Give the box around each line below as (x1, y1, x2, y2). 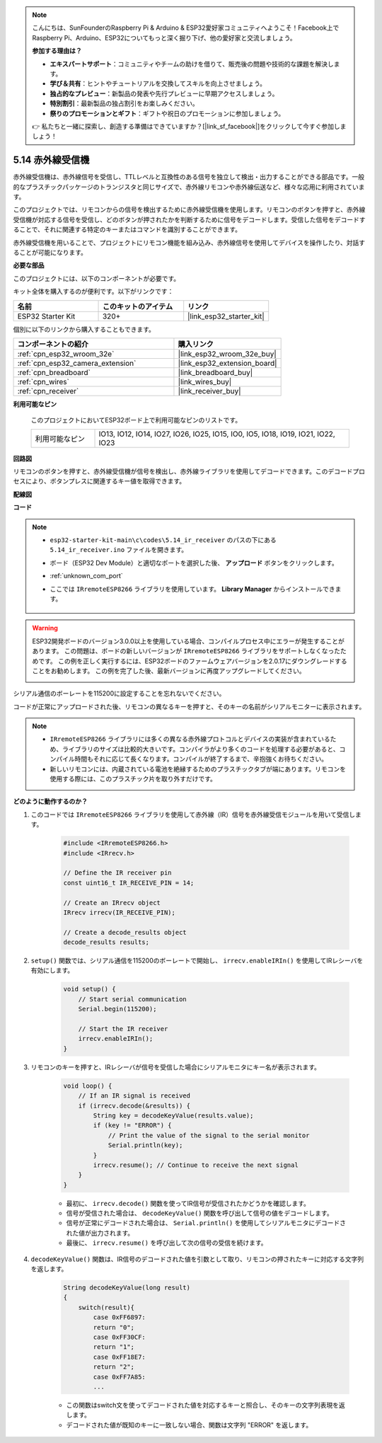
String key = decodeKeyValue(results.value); (93, 1111, 254, 1120)
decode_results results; (63, 938, 150, 946)
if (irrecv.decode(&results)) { (78, 1101, 191, 1110)
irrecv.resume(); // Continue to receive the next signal (93, 1161, 299, 1169)
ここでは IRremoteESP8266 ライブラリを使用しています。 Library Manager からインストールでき (50, 585, 335, 593)
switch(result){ (78, 1303, 134, 1311)
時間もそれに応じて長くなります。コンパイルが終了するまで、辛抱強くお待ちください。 (74, 754, 328, 764)
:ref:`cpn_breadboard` (17, 367, 91, 377)
